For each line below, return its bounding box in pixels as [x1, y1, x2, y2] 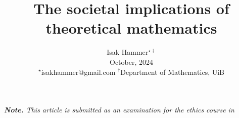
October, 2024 [110, 56, 153, 67]
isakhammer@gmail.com [41, 66, 116, 77]
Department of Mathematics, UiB [120, 66, 225, 77]
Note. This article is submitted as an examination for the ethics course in [4, 104, 234, 115]
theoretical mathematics [45, 18, 217, 38]
